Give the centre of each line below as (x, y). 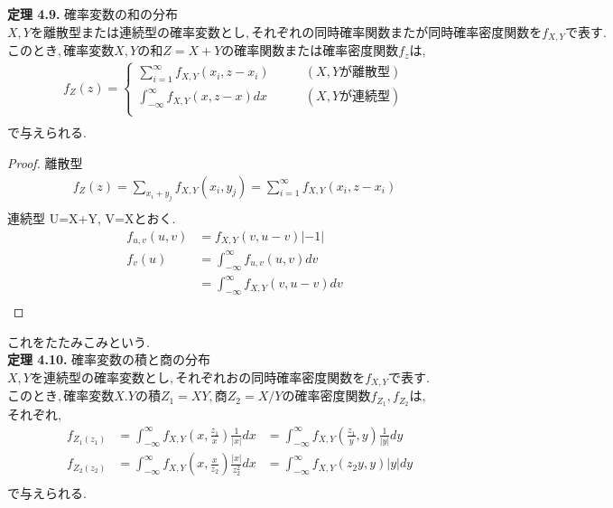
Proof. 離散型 (45, 162)
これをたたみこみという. (79, 341)
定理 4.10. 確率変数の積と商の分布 (109, 359)
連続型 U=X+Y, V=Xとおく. (92, 218)
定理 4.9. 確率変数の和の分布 (93, 14)
